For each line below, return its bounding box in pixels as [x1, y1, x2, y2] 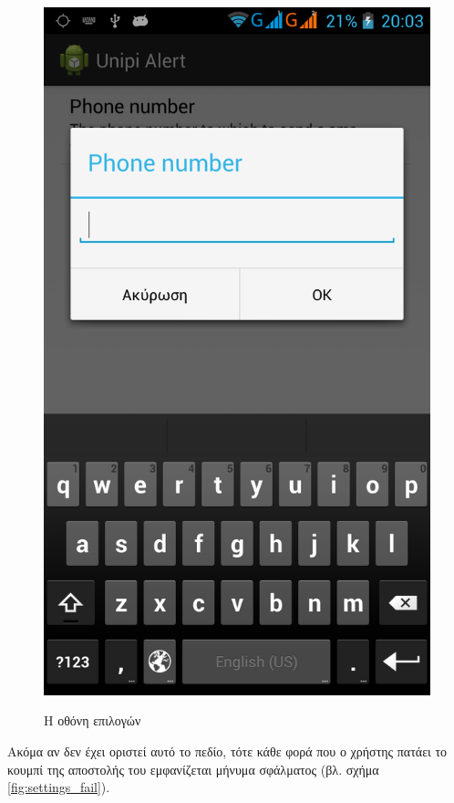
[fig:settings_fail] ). [7, 777, 110, 797]
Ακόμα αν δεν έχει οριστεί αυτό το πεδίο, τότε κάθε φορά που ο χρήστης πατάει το [7, 741, 448, 760]
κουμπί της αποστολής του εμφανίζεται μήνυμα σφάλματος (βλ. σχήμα [7, 759, 379, 778]
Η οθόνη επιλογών [44, 711, 141, 730]
